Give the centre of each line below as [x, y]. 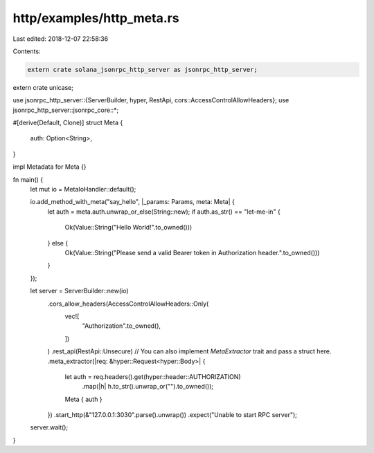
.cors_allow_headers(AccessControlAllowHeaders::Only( [128, 304]
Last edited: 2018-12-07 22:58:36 [61, 39]
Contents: [27, 51]
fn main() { [28, 179]
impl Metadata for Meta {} [50, 167]
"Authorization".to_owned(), [122, 326]
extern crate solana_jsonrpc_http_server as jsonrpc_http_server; [142, 70]
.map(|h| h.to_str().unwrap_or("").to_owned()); [148, 387]
